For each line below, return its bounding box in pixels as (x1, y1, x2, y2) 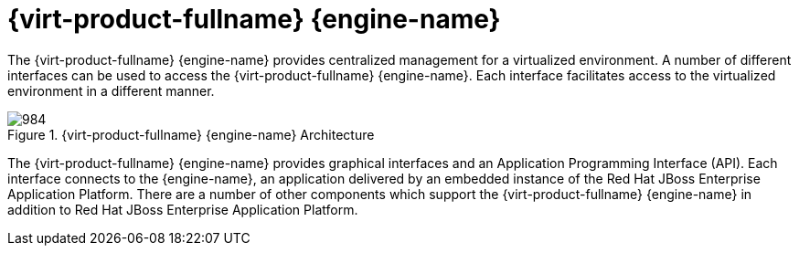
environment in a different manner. (7, 82, 215, 99)
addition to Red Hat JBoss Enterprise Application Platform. (7, 201, 358, 217)
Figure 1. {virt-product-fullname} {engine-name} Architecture (7, 126, 375, 142)
